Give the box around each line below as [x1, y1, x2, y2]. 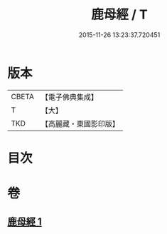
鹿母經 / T [91, 6, 148, 23]
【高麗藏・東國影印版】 [41, 118, 119, 128]
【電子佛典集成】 [41, 92, 98, 102]
